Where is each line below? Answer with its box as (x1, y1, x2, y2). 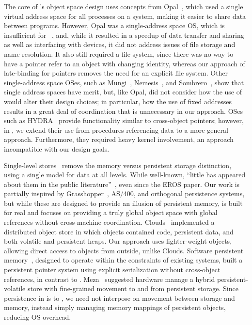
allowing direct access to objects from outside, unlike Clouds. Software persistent (4, 245, 244, 255)
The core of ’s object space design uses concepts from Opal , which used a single (4, 1, 243, 11)
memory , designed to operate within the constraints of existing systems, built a (4, 255, 243, 265)
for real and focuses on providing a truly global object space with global (4, 207, 218, 217)
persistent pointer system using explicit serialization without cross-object (4, 264, 220, 275)
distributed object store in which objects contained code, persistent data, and (4, 226, 234, 236)
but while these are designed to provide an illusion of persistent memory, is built (4, 198, 243, 208)
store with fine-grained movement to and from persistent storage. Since (27, 283, 238, 294)
